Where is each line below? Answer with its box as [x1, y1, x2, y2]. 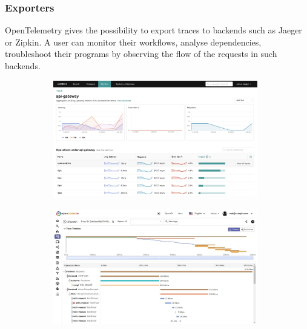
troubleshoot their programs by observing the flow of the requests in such [5, 47, 277, 60]
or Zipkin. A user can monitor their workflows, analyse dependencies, [5, 35, 262, 48]
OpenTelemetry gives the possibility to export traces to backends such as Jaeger [5, 24, 302, 36]
